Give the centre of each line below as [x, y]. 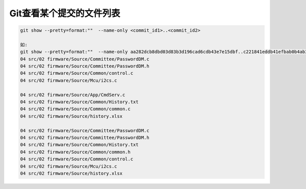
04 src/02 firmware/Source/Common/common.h [75, 152]
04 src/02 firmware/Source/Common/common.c [75, 109]
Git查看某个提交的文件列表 [65, 13]
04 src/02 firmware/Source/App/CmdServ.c [73, 95]
